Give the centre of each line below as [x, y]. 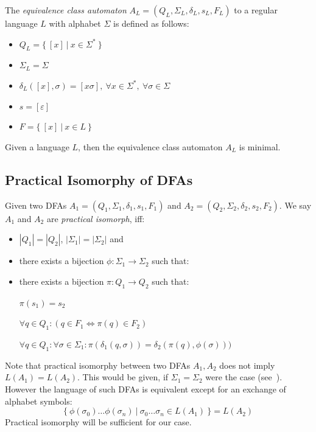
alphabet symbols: [39, 401]
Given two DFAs [36, 205]
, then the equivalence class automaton [150, 146]
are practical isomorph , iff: [96, 218]
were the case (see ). [244, 377]
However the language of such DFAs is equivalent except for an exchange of [146, 388]
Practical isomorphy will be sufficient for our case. [98, 422]
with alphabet [75, 23]
